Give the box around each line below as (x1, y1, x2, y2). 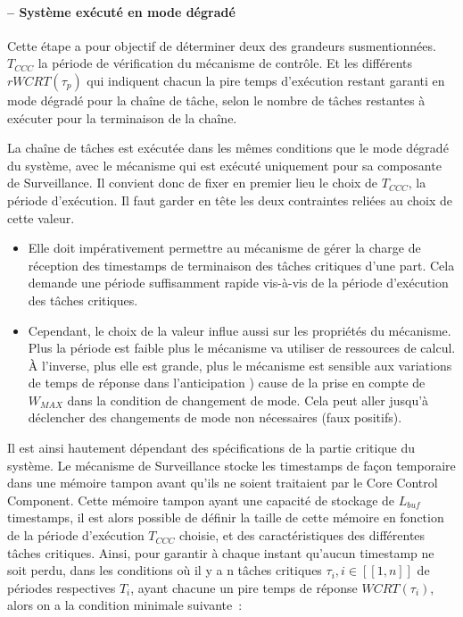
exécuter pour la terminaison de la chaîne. (7, 108, 237, 127)
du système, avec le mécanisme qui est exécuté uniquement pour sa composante (7, 155, 442, 174)
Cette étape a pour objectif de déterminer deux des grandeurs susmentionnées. (7, 36, 436, 54)
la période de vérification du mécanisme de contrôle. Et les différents (37, 54, 413, 72)
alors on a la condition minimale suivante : (7, 596, 243, 614)
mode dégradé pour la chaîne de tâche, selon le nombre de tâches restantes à (7, 90, 426, 109)
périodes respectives (7, 578, 116, 596)
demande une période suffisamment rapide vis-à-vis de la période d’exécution (28, 273, 449, 292)
